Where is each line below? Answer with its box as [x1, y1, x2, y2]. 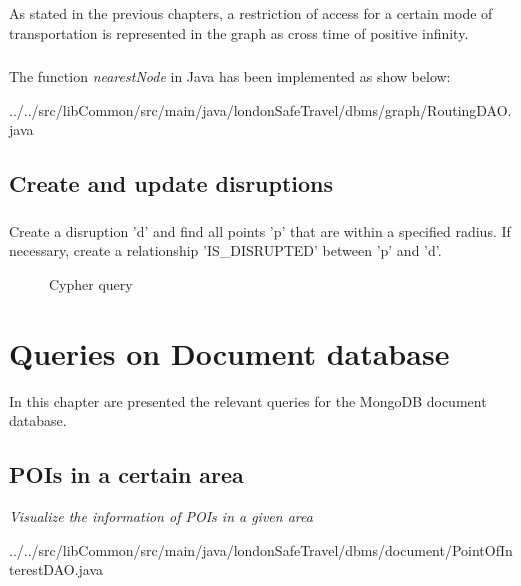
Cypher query [49, 274, 133, 295]
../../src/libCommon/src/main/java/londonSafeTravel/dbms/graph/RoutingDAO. [9, 99, 512, 120]
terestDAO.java [9, 559, 104, 580]
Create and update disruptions [9, 168, 334, 199]
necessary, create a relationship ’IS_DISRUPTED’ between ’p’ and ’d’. [9, 240, 442, 261]
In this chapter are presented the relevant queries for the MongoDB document [9, 390, 487, 411]
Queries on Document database [9, 332, 450, 373]
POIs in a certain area [9, 459, 244, 490]
